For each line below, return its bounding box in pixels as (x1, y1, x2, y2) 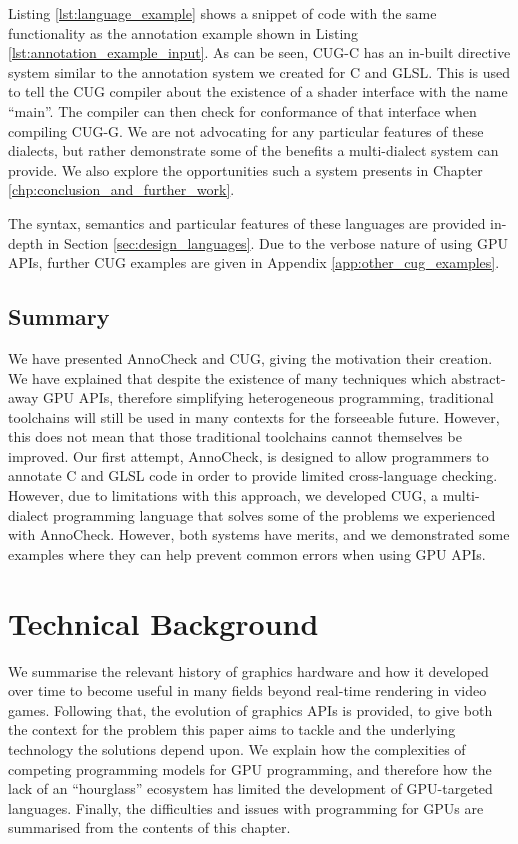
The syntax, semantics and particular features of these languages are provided (8, 212, 486, 233)
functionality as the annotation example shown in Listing (8, 22, 359, 43)
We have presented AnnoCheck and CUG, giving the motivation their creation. (8, 347, 493, 368)
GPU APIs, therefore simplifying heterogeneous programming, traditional (42, 387, 494, 408)
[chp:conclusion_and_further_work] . (8, 179, 235, 200)
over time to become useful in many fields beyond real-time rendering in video (8, 680, 487, 701)
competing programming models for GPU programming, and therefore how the (8, 758, 492, 779)
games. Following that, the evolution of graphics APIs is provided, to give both (8, 699, 493, 720)
